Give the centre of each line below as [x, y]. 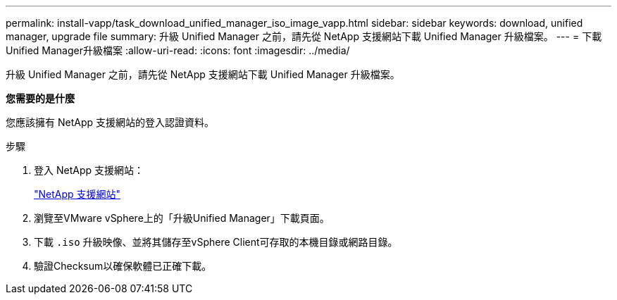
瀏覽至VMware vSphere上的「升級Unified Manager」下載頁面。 [182, 218]
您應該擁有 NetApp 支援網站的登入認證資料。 [110, 122]
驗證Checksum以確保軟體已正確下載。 [123, 266]
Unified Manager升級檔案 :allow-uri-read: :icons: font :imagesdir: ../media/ [178, 50]
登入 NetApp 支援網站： [89, 170]
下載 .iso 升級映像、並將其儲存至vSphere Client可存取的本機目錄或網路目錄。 [216, 242]
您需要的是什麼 [40, 98]
